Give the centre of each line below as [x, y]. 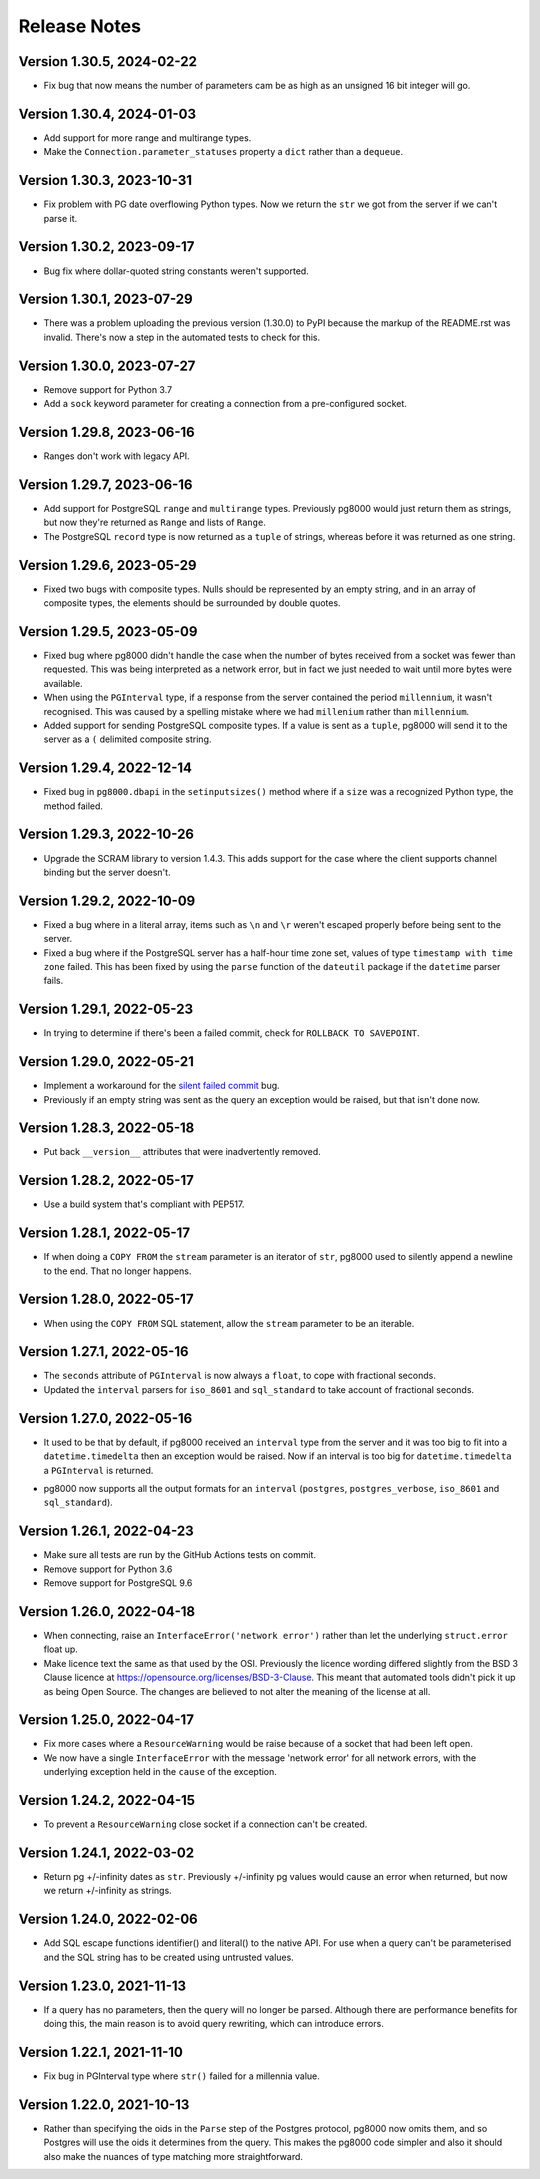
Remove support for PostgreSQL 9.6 [118, 1583]
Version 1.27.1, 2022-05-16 [103, 1351]
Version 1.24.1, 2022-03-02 [106, 1852]
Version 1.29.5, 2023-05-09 [108, 631]
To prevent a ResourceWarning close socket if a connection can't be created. [205, 1824]
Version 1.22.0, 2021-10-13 [104, 2104]
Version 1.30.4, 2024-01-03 [107, 113]
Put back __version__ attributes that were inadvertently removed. [182, 1152]
